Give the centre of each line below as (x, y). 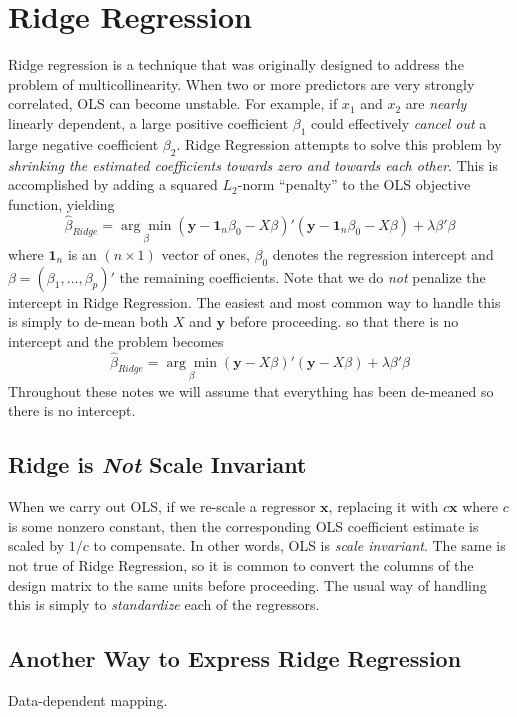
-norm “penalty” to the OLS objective (354, 184)
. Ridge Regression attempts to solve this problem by (339, 143)
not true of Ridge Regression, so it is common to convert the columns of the (241, 564)
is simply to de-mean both (88, 321)
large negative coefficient (83, 143)
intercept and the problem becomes (116, 340)
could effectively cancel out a (399, 122)
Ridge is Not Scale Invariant (157, 464)
